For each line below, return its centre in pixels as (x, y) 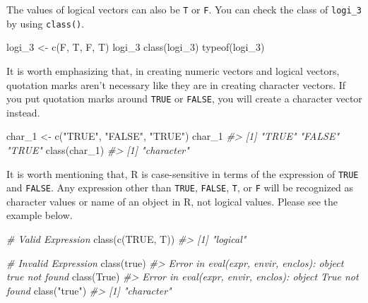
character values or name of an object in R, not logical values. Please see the (172, 201)
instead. (23, 112)
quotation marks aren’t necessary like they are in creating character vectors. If (176, 84)
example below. (40, 215)
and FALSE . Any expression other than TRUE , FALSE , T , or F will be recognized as (180, 188)
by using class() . (46, 23)
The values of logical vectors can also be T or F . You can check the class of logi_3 (184, 9)
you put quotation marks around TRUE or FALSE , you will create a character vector (184, 99)
